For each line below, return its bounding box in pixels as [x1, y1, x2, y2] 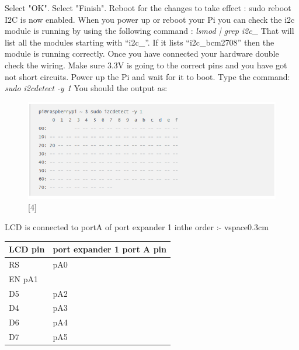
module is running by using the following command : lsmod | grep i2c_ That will [5, 25, 294, 37]
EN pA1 [9, 272, 38, 285]
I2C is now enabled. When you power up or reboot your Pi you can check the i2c [5, 13, 295, 25]
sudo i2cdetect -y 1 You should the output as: [5, 82, 168, 94]
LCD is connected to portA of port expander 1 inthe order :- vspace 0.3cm [5, 220, 269, 233]
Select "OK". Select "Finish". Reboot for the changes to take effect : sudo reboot [5, 2, 291, 13]
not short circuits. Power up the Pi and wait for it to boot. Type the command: [5, 70, 290, 82]
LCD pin [9, 243, 45, 255]
